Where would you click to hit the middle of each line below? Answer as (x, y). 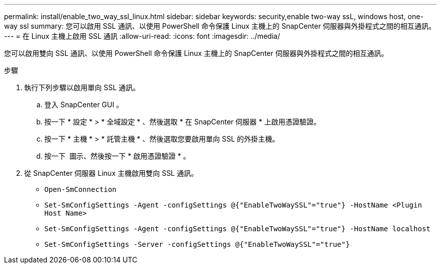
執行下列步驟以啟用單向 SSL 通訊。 (82, 87)
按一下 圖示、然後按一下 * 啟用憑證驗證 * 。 (117, 156)
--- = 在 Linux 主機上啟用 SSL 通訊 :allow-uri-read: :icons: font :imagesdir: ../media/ (142, 36)
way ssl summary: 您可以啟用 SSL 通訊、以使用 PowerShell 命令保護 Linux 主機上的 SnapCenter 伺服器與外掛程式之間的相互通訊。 (220, 26)
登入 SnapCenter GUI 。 (84, 105)
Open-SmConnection (81, 189)
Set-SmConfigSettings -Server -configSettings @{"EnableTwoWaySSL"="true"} (197, 244)
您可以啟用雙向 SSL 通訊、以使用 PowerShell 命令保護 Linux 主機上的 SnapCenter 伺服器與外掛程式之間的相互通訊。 (196, 53)
